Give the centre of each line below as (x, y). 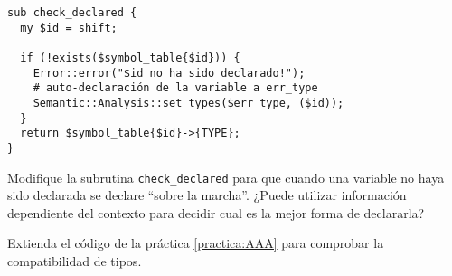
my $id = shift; (69, 28)
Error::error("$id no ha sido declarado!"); (169, 73)
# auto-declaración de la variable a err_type (175, 88)
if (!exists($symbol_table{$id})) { (130, 57)
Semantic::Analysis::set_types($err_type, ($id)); (188, 103)
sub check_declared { (72, 13)
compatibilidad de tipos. (75, 261)
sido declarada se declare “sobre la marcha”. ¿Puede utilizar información (207, 195)
